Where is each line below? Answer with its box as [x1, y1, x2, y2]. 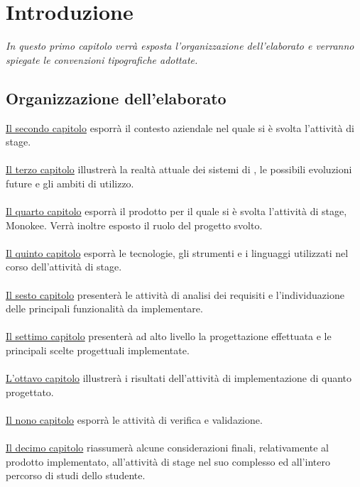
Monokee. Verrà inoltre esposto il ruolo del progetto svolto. [6, 217, 263, 232]
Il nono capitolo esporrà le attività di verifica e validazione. [6, 412, 263, 427]
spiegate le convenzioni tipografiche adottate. [6, 52, 198, 67]
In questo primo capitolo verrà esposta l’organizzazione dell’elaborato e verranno [6, 38, 354, 53]
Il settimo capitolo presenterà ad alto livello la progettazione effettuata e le [6, 329, 332, 344]
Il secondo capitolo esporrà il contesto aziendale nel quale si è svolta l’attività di [6, 120, 354, 135]
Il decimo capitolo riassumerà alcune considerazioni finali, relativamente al [6, 440, 329, 455]
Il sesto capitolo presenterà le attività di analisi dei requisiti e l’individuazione [6, 287, 344, 302]
